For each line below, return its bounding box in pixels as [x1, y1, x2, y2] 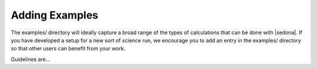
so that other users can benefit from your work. [11, 45, 126, 52]
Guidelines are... [11, 56, 50, 63]
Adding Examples [11, 9, 99, 21]
